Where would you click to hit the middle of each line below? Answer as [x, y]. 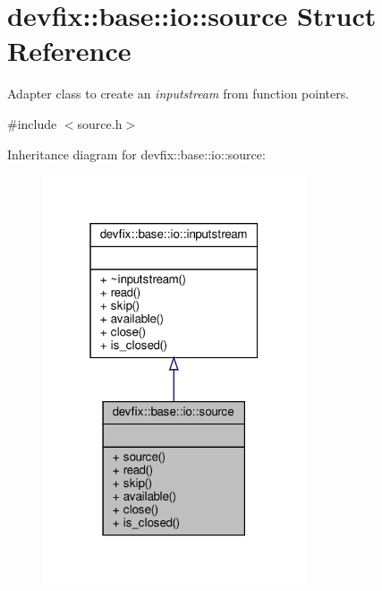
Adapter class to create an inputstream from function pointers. [178, 94]
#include [32, 123]
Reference [69, 51]
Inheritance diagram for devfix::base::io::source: [136, 154]
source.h [100, 123]
